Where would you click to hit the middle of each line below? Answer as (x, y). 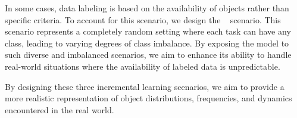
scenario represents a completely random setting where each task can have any (148, 31)
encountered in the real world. (60, 109)
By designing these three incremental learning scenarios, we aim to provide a (145, 86)
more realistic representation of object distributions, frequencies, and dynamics (148, 98)
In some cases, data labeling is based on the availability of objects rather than (147, 8)
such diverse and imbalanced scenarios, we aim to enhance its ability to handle (148, 55)
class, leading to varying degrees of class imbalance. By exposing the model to (147, 43)
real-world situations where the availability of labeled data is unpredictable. (143, 66)
